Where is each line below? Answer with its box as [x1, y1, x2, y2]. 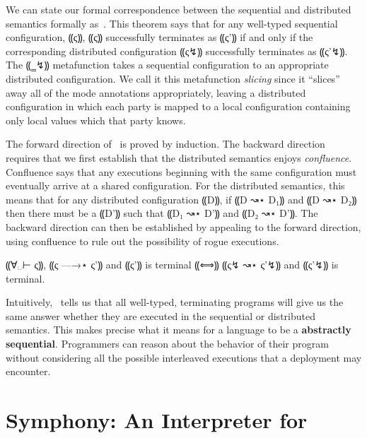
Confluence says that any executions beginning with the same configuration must [6, 164, 357, 179]
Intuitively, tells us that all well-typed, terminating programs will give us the [6, 295, 344, 309]
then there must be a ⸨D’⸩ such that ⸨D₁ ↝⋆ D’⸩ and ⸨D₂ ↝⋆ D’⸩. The [6, 206, 318, 220]
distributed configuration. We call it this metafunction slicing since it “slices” [6, 71, 340, 85]
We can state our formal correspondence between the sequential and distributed [6, 2, 351, 16]
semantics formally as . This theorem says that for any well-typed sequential [6, 16, 338, 30]
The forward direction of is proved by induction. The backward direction [6, 136, 325, 151]
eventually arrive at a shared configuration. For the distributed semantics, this [6, 178, 345, 193]
